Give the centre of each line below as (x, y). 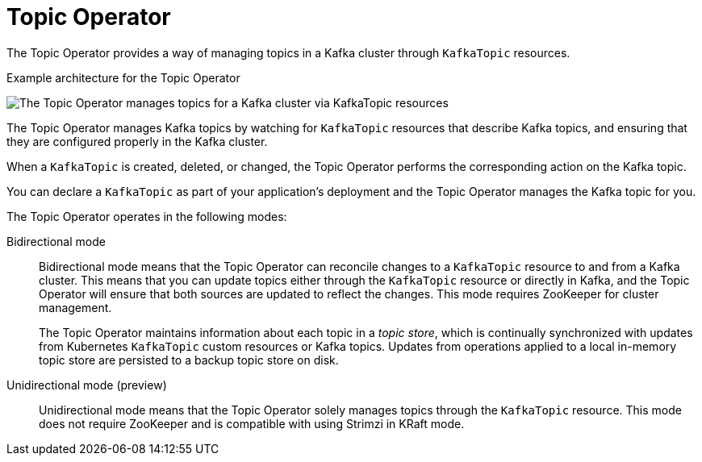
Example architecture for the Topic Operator (123, 77)
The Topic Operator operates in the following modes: (147, 216)
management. (75, 307)
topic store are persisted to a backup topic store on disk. (189, 360)
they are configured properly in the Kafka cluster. (137, 141)
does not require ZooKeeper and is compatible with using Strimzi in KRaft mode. (252, 423)
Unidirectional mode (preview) (87, 385)
